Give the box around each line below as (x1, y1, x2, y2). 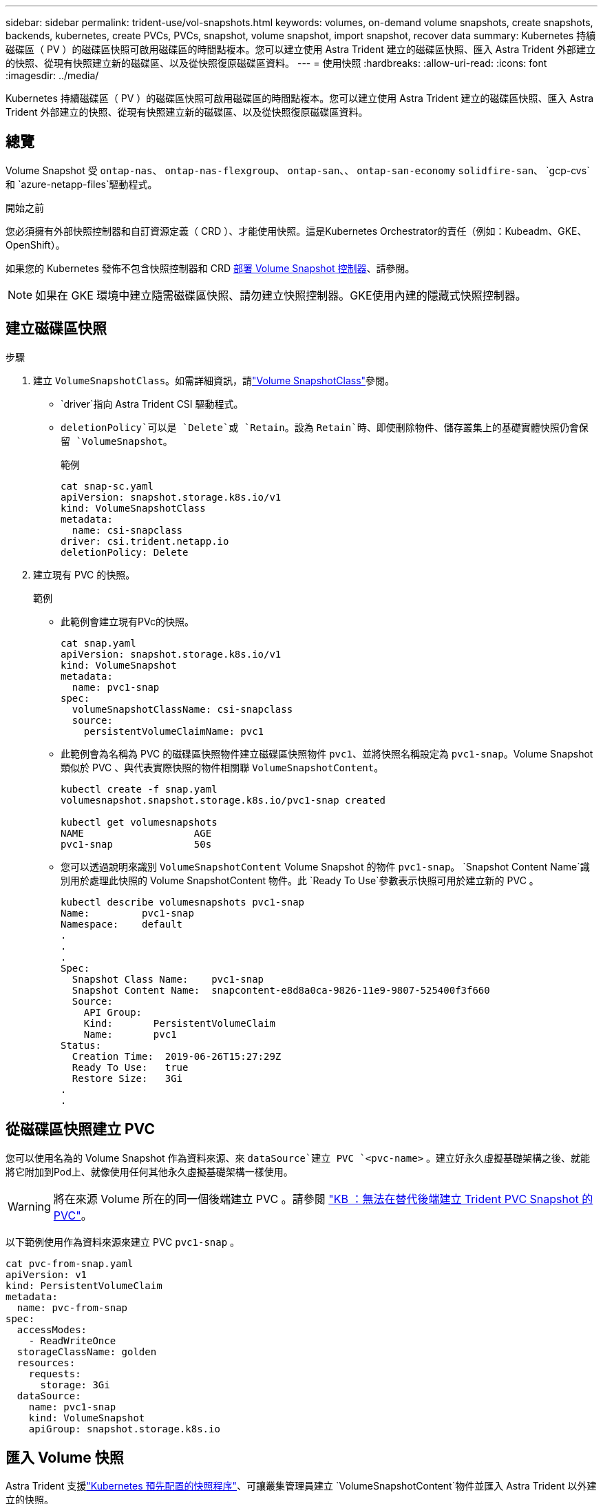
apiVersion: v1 (6, 1268, 87, 1280)
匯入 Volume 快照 (6, 1448, 124, 1466)
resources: (17, 1357, 76, 1368)
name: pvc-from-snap (17, 1302, 128, 1313)
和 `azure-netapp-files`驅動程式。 (6, 178, 158, 190)
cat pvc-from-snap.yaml (6, 1257, 134, 1269)
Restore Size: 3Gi (72, 1072, 183, 1084)
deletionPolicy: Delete (61, 546, 189, 558)
